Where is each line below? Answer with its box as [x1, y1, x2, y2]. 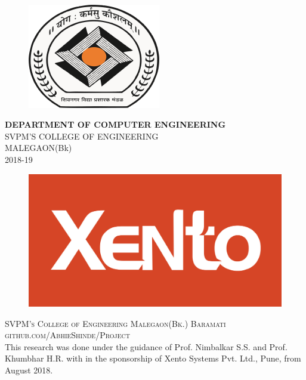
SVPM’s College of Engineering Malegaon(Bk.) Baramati [5, 317, 226, 329]
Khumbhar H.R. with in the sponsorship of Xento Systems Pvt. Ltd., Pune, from [5, 352, 301, 364]
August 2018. [5, 363, 53, 376]
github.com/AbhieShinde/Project [5, 329, 130, 341]
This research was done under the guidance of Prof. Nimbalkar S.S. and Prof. [5, 340, 288, 353]
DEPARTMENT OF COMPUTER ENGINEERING [5, 118, 226, 131]
